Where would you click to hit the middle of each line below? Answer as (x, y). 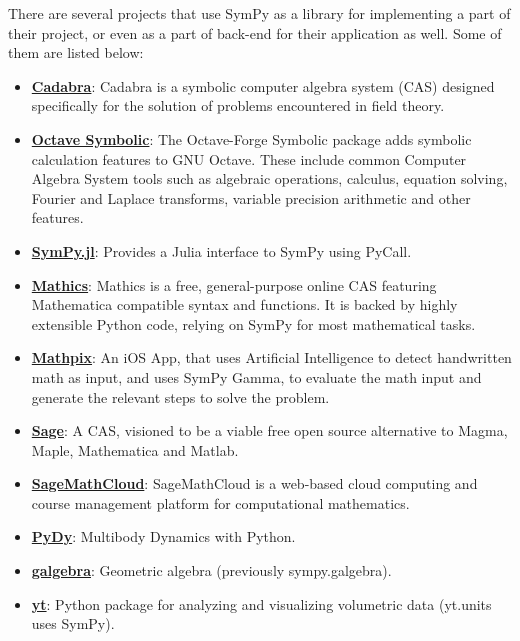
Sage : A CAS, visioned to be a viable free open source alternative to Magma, (269, 430)
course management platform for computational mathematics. (220, 502)
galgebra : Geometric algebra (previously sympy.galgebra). (211, 570)
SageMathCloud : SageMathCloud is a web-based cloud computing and (254, 483)
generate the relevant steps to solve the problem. (180, 396)
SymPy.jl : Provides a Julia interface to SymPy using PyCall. (221, 250)
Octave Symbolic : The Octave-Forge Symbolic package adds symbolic (251, 138)
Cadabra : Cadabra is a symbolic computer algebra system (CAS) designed (263, 85)
